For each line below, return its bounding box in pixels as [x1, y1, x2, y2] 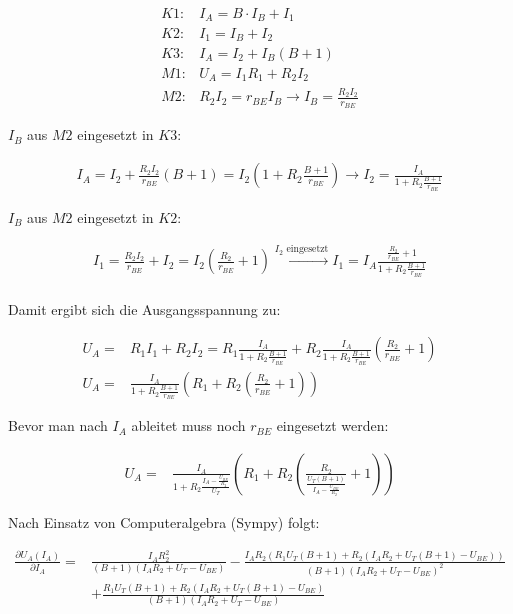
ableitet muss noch [131, 415, 246, 436]
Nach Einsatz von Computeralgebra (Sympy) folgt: [8, 511, 320, 532]
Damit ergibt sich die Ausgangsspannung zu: [8, 298, 281, 319]
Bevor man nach [8, 415, 108, 436]
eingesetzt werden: [276, 415, 389, 436]
